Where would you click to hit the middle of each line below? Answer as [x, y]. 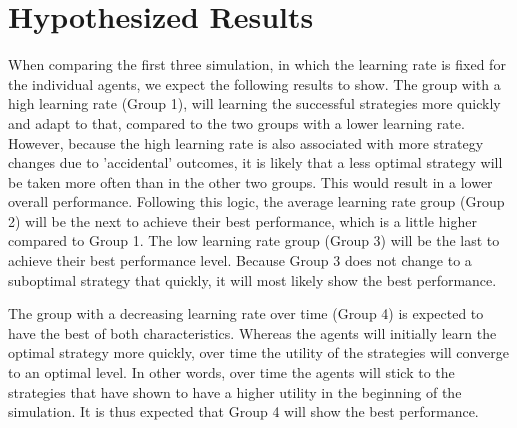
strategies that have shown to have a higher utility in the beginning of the [235, 391]
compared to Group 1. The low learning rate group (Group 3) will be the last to [254, 240]
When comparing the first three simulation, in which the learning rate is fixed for [257, 64]
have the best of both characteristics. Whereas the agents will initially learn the [252, 332]
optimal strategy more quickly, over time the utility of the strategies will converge [258, 352]
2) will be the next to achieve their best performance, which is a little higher [242, 220]
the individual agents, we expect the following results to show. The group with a [254, 83]
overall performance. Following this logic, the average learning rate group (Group [256, 201]
